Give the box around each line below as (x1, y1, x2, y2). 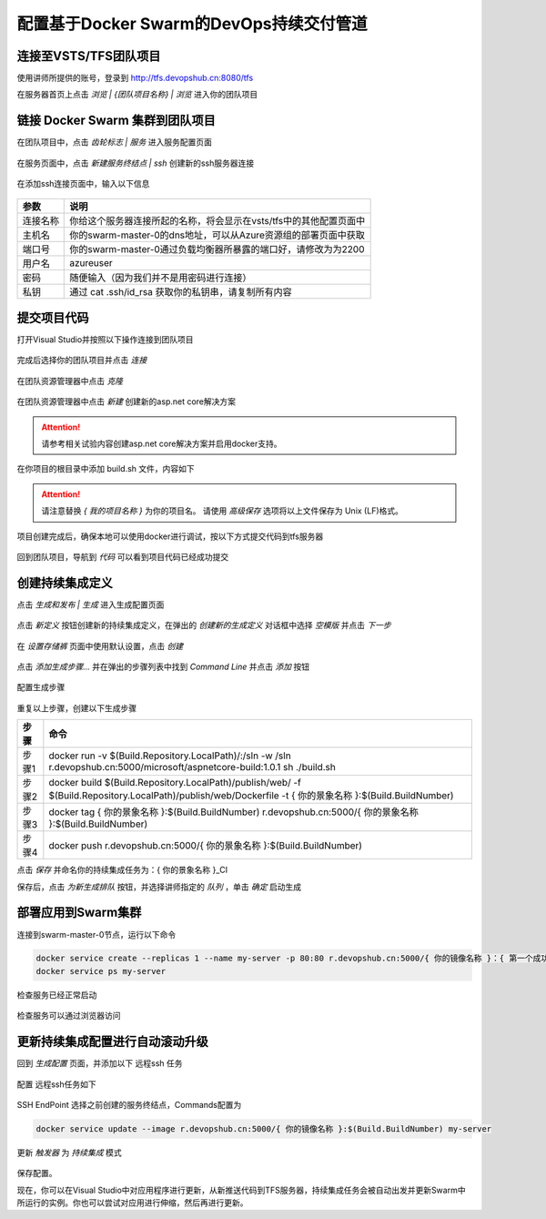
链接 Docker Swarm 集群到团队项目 (16, 113, 216, 128)
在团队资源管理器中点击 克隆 (16, 375, 123, 386)
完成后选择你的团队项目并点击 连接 (16, 355, 147, 366)
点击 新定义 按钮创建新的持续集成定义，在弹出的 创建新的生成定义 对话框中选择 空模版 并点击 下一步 (16, 620, 391, 631)
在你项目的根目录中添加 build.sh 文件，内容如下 (16, 463, 195, 474)
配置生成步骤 (16, 682, 66, 693)
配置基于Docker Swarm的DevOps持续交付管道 (16, 14, 368, 34)
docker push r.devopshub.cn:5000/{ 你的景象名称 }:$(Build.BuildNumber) (48, 839, 363, 852)
